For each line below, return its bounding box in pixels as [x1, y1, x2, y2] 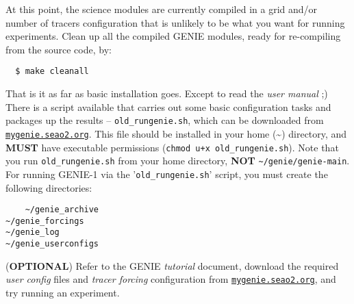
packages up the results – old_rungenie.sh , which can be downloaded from [5, 113, 324, 127]
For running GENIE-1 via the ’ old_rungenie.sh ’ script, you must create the [5, 166, 328, 181]
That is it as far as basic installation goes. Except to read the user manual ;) [5, 86, 328, 101]
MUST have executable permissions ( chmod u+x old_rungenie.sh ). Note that [5, 140, 339, 154]
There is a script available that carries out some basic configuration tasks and [5, 99, 331, 114]
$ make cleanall [15, 66, 89, 77]
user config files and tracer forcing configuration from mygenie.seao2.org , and [5, 272, 336, 286]
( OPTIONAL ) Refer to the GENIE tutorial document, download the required [5, 258, 339, 273]
